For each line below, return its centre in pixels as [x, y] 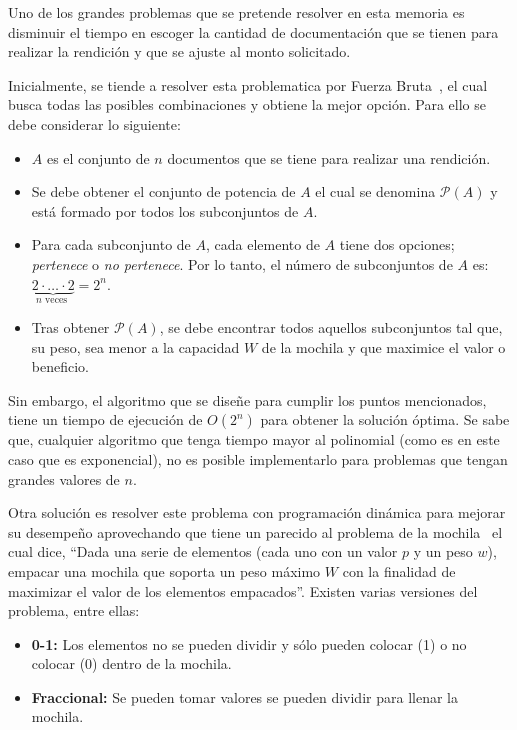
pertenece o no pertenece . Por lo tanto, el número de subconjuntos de [242, 263]
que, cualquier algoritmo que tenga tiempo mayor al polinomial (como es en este [254, 439]
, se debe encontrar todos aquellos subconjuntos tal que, [331, 326]
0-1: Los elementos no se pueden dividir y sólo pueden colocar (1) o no [249, 643]
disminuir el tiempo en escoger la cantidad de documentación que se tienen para [253, 31]
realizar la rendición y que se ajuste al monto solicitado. [179, 51]
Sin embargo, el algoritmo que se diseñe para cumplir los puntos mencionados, [247, 399]
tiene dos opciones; [397, 244]
